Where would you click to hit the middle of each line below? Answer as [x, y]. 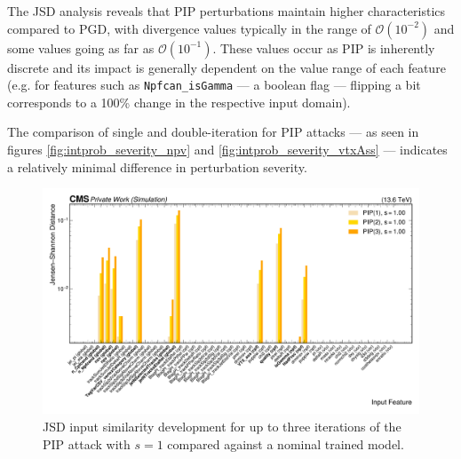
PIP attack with [87, 443]
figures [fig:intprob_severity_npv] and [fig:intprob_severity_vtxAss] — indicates [227, 150]
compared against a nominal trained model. [286, 443]
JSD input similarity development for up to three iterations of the [222, 427]
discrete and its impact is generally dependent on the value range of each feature [227, 67]
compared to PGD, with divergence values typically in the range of [189, 28]
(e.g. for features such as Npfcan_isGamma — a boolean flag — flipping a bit [214, 85]
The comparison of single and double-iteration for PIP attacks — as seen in [213, 132]
